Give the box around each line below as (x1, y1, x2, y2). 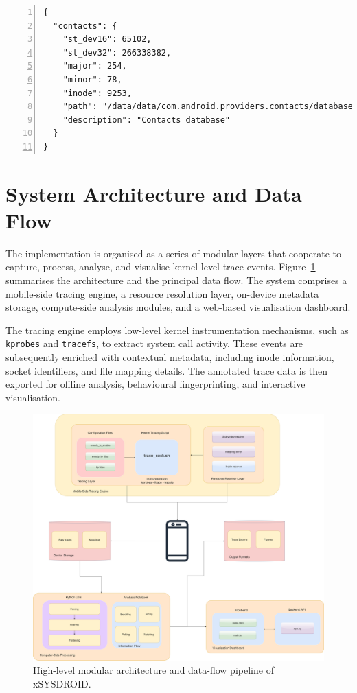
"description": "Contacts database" (62, 115, 231, 125)
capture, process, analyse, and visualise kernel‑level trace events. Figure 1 (5, 259, 316, 274)
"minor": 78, (62, 74, 122, 84)
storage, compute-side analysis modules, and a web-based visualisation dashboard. (5, 300, 351, 314)
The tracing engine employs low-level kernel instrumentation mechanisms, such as (5, 322, 349, 337)
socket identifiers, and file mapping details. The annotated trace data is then (5, 363, 327, 377)
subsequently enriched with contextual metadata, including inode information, (5, 350, 334, 364)
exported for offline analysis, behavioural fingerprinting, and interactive (5, 377, 306, 391)
